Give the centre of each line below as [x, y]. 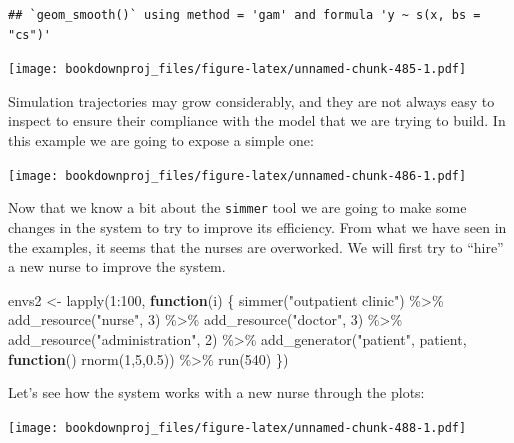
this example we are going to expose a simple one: [161, 140]
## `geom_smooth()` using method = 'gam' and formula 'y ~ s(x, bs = [244, 15]
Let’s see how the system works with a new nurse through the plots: [216, 392]
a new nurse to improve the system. [117, 266]
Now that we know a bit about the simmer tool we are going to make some [237, 207]
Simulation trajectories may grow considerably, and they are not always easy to [251, 100]
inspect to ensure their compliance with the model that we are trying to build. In [257, 120]
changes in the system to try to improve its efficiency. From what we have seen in [257, 226]
